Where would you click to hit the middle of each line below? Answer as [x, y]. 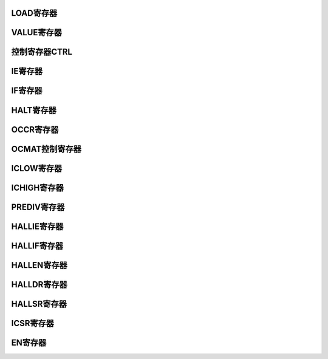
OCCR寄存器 [35, 130]
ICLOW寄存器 [37, 168]
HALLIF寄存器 [37, 246]
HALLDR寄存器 [39, 285]
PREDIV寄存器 [38, 207]
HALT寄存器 [34, 110]
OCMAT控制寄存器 [46, 149]
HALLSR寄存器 [39, 304]
